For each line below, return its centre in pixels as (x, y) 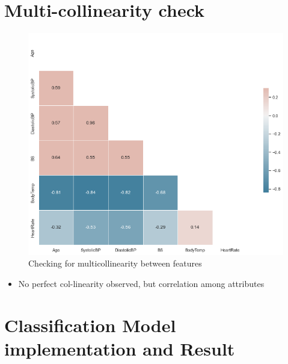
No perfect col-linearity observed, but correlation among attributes (141, 283)
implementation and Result (120, 348)
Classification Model (90, 325)
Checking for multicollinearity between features (115, 263)
